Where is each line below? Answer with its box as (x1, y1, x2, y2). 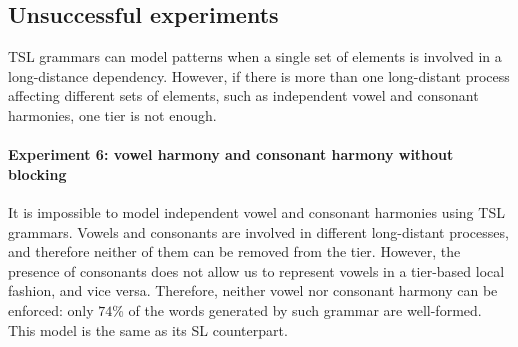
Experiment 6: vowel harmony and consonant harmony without (8, 144, 454, 165)
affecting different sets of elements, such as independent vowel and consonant (8, 85, 479, 106)
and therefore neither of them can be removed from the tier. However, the (8, 241, 461, 262)
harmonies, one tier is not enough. (8, 104, 217, 125)
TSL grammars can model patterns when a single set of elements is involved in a (8, 46, 502, 67)
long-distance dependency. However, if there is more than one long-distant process (8, 65, 510, 86)
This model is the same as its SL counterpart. (8, 319, 288, 340)
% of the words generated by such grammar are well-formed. (112, 299, 482, 320)
